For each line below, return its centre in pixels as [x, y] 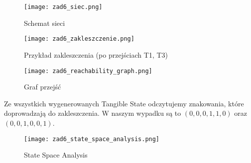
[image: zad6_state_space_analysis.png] [92, 139]
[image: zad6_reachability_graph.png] [88, 71]
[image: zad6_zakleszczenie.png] [79, 39]
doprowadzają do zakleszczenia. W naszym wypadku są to [93, 113]
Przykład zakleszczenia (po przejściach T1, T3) [96, 54]
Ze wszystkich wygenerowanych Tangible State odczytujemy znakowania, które [124, 103]
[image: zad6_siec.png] [63, 7]
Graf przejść [43, 87]
